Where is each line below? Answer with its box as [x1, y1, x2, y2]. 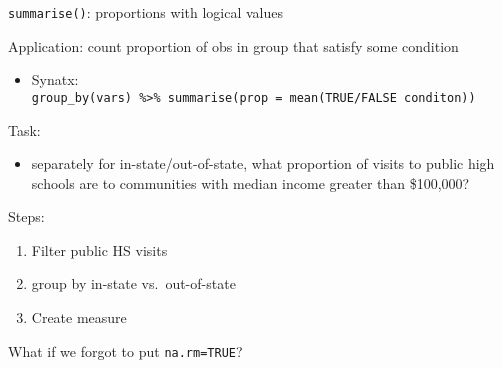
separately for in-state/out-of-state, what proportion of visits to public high [31, 153, 495, 174]
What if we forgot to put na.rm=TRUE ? [8, 340, 243, 361]
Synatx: [31, 69, 79, 90]
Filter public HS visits [31, 239, 168, 260]
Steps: [8, 206, 45, 227]
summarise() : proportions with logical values [8, 2, 284, 22]
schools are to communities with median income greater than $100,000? [31, 172, 470, 193]
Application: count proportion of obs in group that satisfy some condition [8, 35, 459, 56]
